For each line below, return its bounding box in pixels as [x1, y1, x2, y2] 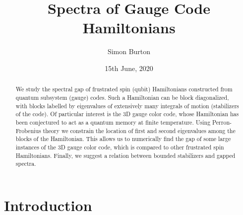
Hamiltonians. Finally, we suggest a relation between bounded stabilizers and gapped [15, 151, 236, 159]
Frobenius [15, 126, 41, 135]
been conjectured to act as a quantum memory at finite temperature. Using [15, 118, 211, 126]
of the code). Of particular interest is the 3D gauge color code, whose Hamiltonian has [15, 110, 239, 118]
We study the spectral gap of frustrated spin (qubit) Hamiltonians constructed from [15, 85, 233, 93]
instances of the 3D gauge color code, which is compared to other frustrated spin [15, 143, 224, 151]
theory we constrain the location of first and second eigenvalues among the [43, 126, 236, 135]
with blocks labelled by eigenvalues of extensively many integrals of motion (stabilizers [15, 101, 239, 110]
